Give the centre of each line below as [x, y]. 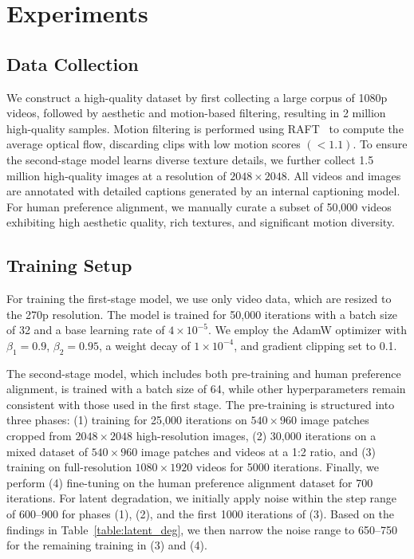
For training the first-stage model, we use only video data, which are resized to [199, 299]
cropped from [39, 436]
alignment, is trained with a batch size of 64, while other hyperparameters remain [206, 389]
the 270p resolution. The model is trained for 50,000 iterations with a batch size [202, 314]
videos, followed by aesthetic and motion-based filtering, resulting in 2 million [196, 113]
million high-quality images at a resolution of [116, 175]
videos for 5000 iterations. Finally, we [287, 467]
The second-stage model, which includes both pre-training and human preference [204, 373]
